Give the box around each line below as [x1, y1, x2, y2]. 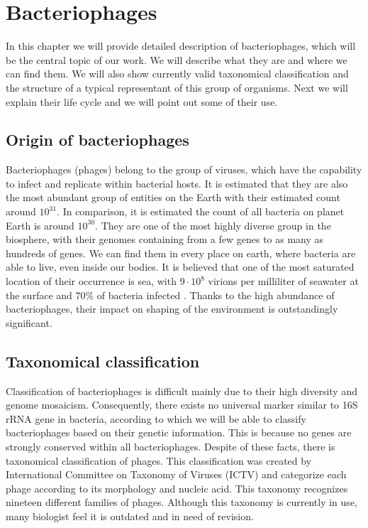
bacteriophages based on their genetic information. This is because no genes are [6, 425, 352, 440]
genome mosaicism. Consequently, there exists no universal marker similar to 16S [6, 397, 358, 412]
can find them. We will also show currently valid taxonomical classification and [6, 66, 349, 81]
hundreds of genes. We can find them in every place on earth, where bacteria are [6, 245, 356, 260]
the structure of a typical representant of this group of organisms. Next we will [6, 80, 348, 95]
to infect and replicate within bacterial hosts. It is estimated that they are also [6, 176, 348, 190]
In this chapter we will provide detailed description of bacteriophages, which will [6, 38, 356, 53]
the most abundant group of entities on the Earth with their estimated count [6, 190, 340, 205]
